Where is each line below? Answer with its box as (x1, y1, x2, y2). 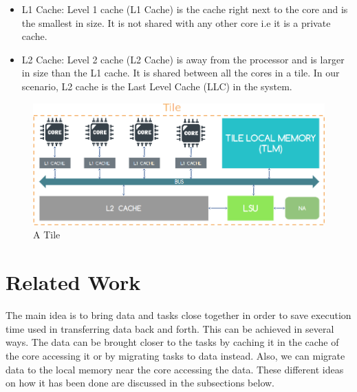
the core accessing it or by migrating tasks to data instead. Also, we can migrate (6, 348, 345, 362)
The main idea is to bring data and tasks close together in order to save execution (6, 308, 351, 322)
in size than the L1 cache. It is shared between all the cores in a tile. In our (21, 65, 340, 80)
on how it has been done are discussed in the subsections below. (6, 375, 274, 390)
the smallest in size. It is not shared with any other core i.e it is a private (21, 15, 331, 30)
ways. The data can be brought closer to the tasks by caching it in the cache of (6, 335, 339, 349)
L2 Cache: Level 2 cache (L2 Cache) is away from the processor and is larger (21, 52, 345, 66)
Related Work (6, 268, 141, 296)
